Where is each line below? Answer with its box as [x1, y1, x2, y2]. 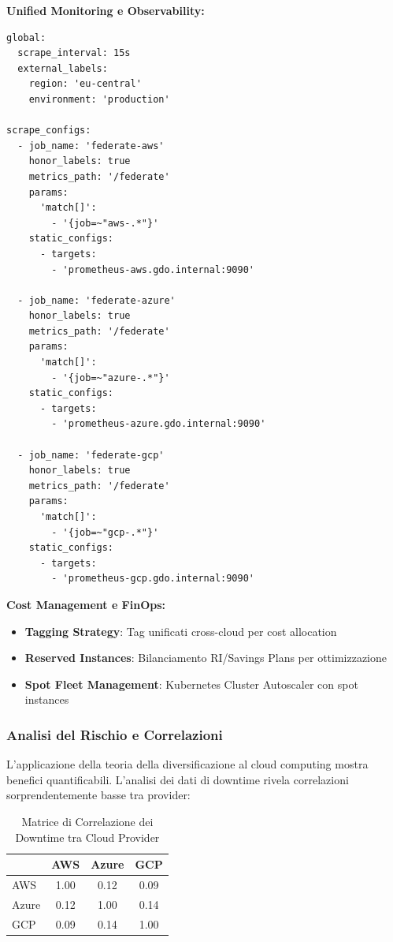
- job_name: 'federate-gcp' [17, 449, 165, 461]
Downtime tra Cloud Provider [15, 828, 160, 845]
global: [6, 32, 46, 43]
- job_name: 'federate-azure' [17, 294, 176, 306]
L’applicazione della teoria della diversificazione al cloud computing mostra [6, 756, 369, 772]
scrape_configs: [6, 125, 91, 136]
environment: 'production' [28, 93, 170, 105]
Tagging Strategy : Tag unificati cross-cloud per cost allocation [24, 622, 337, 639]
